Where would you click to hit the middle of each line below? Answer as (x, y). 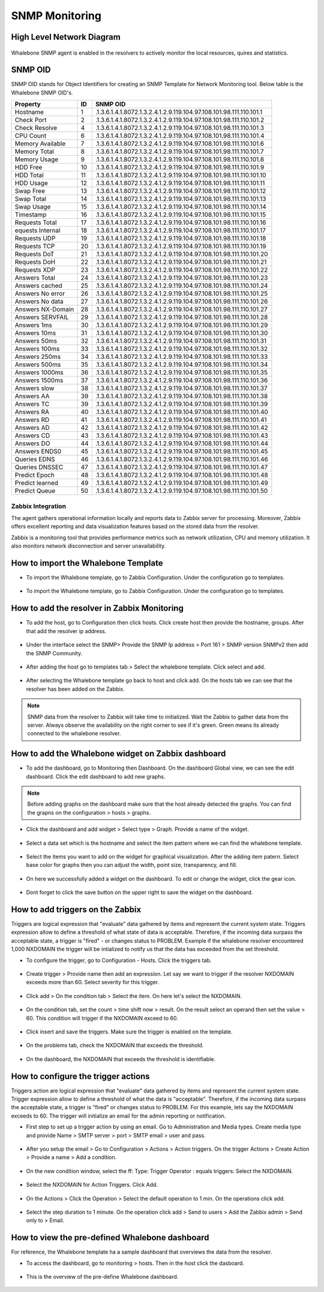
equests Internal (37, 230)
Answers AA (32, 396)
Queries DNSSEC (39, 467)
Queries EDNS (35, 459)
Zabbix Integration (39, 506)
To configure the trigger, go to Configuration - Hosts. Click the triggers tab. (119, 960)
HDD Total (29, 176)
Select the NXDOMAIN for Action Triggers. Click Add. (92, 1185)
